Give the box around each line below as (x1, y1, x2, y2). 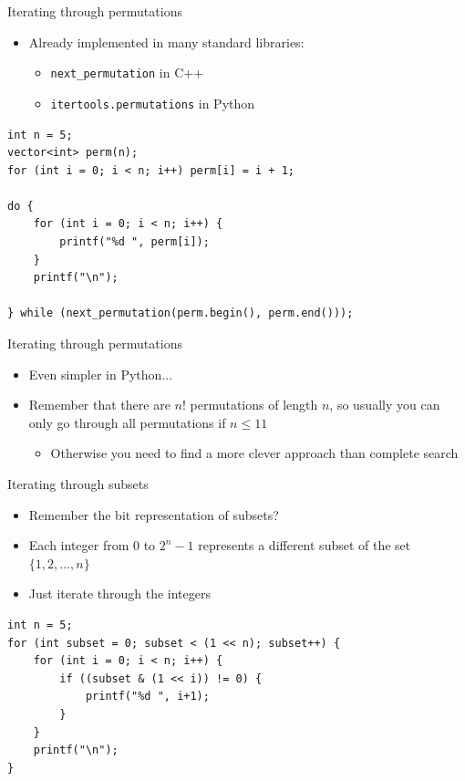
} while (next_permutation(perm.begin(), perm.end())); (7, 307, 354, 320)
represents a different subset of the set (198, 536, 411, 555)
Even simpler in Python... (28, 364, 173, 383)
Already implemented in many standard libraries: (28, 32, 305, 51)
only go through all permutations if (28, 412, 226, 432)
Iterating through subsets (7, 474, 149, 493)
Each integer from (28, 536, 129, 555)
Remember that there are (28, 395, 170, 414)
